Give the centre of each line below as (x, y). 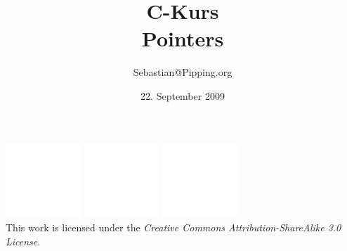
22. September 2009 (183, 95)
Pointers (183, 38)
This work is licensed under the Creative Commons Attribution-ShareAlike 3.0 (173, 227)
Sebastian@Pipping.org (183, 72)
